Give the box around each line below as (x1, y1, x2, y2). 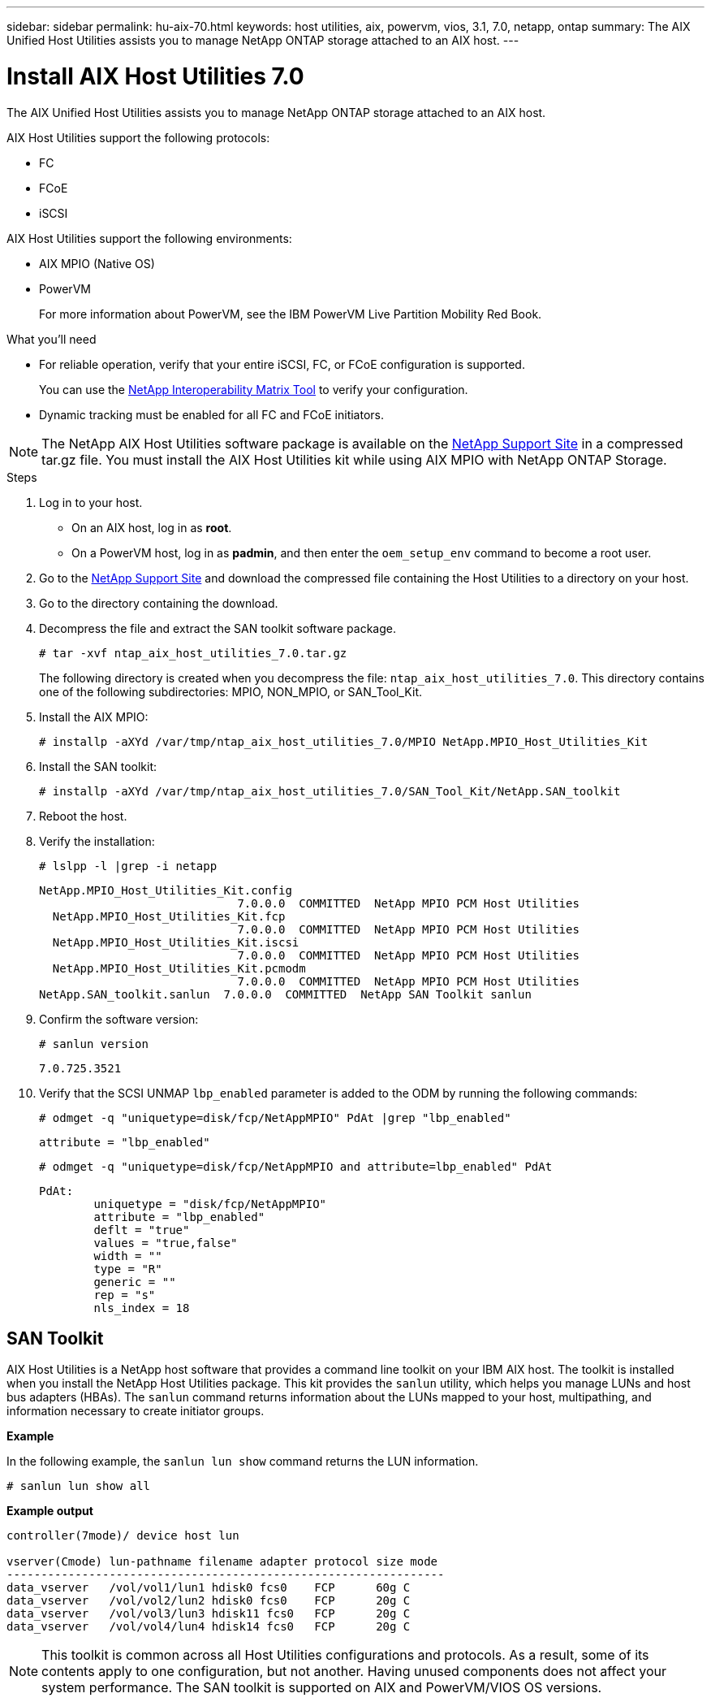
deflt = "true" (93, 1223, 190, 1236)
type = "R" (93, 1262, 162, 1275)
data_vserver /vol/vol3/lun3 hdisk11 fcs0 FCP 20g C (6, 1607, 411, 1621)
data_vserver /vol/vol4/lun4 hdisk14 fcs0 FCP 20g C (6, 1620, 411, 1634)
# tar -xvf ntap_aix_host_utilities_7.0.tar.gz (39, 646, 347, 660)
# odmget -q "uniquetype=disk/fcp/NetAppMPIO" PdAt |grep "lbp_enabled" (39, 1111, 511, 1124)
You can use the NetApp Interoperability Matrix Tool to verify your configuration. (39, 382, 468, 396)
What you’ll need (6, 331, 97, 346)
